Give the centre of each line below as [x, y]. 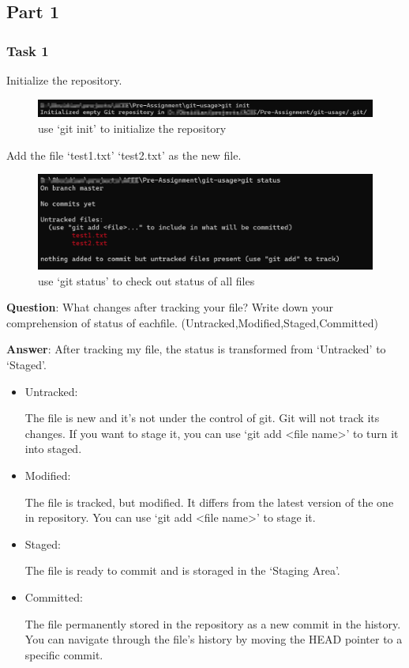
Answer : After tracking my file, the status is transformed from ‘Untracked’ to [196, 349]
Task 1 [28, 50]
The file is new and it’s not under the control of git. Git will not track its [202, 418]
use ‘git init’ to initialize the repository [132, 128]
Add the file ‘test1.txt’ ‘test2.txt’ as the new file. [124, 155]
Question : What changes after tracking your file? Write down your [170, 307]
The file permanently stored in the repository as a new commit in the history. [213, 623]
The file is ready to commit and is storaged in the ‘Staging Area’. [182, 570]
